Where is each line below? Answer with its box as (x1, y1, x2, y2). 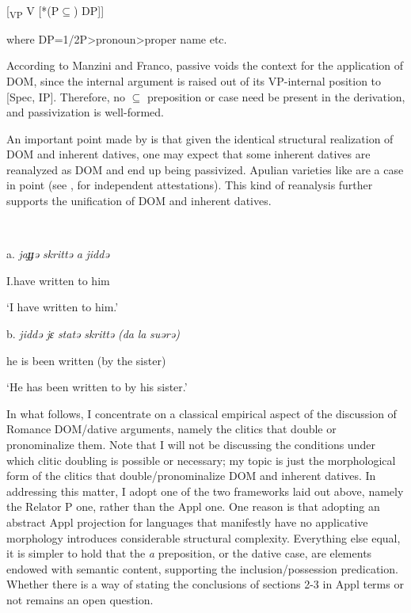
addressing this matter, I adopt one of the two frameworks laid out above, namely (6, 482, 404, 499)
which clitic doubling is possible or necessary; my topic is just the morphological (6, 451, 396, 468)
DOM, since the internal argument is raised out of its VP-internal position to (6, 72, 382, 89)
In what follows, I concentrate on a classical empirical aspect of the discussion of (6, 405, 397, 421)
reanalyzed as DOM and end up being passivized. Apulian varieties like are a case (6, 161, 404, 177)
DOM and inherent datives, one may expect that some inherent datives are (6, 146, 371, 162)
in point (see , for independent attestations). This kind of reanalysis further (6, 177, 373, 193)
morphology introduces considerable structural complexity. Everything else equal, (6, 529, 401, 546)
